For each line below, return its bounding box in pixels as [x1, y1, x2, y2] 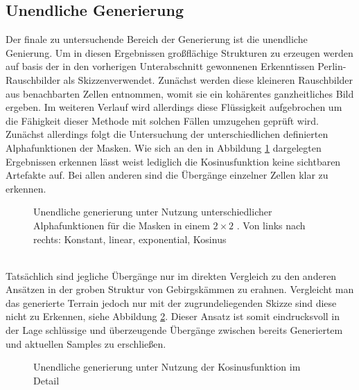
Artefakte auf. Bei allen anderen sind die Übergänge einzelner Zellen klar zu [6, 168, 329, 182]
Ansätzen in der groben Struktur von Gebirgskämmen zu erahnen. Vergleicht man [6, 282, 354, 296]
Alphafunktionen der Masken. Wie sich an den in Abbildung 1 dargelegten [6, 140, 322, 154]
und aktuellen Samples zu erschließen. [6, 336, 166, 351]
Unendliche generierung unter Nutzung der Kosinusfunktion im [33, 360, 301, 374]
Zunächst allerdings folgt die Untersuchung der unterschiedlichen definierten [6, 127, 329, 141]
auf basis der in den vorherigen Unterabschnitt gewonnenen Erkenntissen [6, 59, 315, 73]
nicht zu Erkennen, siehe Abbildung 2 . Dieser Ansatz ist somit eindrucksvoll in [6, 309, 340, 323]
